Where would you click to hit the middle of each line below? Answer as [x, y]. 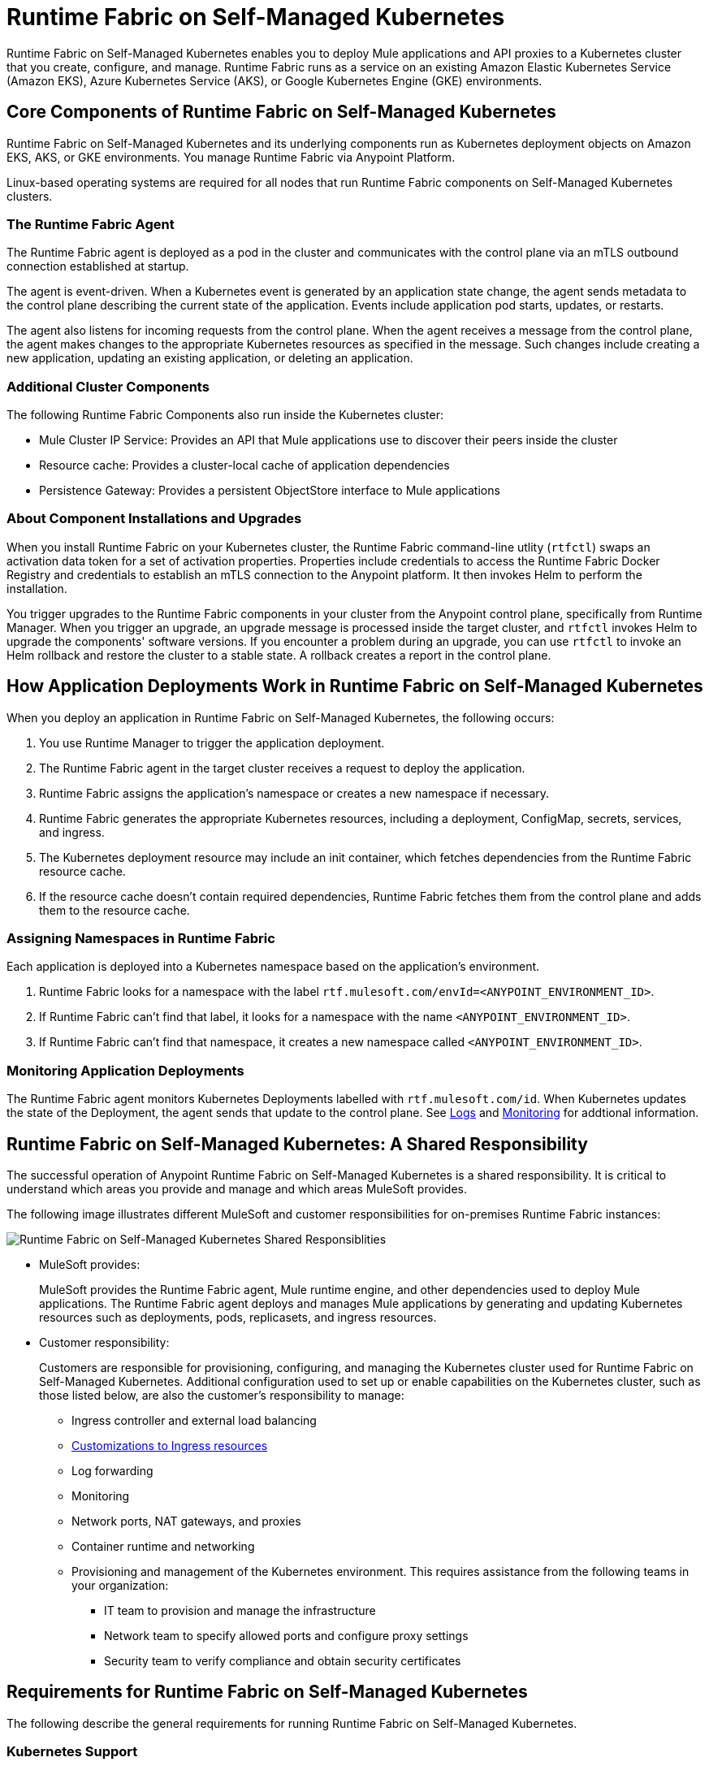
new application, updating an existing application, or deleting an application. [210, 358]
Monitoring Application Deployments [125, 1070]
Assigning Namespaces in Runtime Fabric [141, 939]
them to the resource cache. [115, 910]
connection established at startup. [98, 266]
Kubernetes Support [72, 1752]
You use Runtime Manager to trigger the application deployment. [212, 742]
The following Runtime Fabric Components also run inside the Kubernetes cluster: [225, 415]
